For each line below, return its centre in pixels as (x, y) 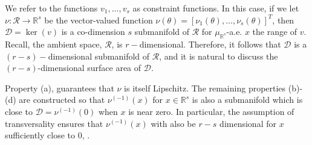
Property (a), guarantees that (60, 88)
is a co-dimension (93, 32)
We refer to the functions (51, 8)
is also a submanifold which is (247, 100)
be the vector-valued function (99, 20)
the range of (275, 32)
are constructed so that (62, 100)
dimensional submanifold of (99, 56)
